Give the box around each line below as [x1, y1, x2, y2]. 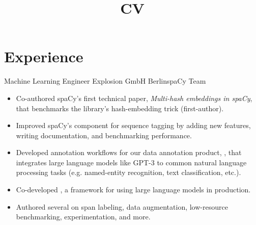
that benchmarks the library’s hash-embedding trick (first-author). [16, 103, 224, 113]
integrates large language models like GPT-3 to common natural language [16, 157, 247, 167]
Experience [4, 46, 83, 67]
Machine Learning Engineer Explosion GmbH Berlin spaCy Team [4, 76, 206, 86]
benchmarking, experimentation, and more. [16, 211, 151, 222]
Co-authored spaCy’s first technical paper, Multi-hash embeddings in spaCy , [16, 92, 252, 103]
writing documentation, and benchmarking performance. [16, 130, 192, 140]
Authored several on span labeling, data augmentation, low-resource [16, 201, 228, 212]
